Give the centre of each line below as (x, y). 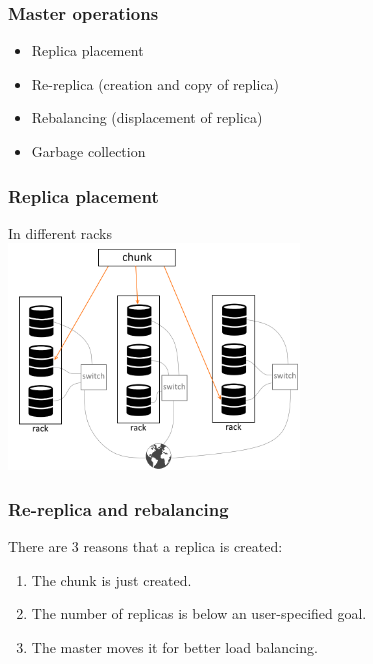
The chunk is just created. (111, 579)
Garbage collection (88, 151)
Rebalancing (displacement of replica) (147, 117)
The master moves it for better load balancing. (174, 646)
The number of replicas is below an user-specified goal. (199, 613)
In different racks (60, 232)
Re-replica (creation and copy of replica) (155, 83)
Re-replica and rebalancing (118, 508)
